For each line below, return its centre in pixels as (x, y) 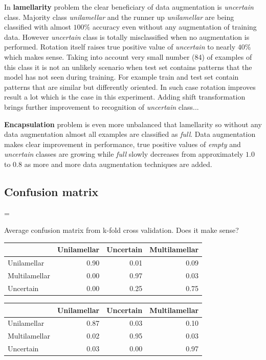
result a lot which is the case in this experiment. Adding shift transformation (125, 97)
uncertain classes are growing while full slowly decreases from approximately (124, 154)
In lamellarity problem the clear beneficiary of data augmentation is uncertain (129, 7)
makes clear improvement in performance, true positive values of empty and (123, 144)
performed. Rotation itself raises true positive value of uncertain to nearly (120, 47)
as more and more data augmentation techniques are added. (118, 164)
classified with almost (38, 27)
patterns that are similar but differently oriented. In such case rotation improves (130, 87)
